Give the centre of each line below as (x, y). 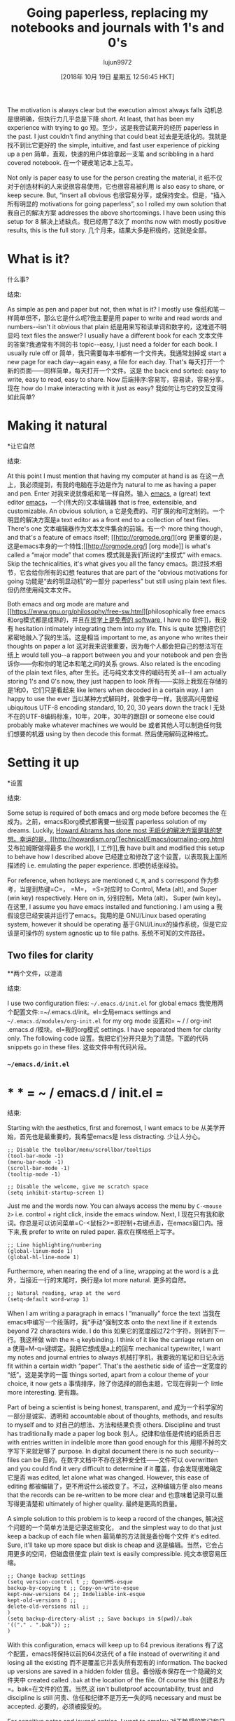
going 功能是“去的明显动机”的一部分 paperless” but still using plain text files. (117, 581)
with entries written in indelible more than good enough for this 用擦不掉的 (114, 1442)
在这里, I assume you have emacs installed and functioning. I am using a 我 (115, 906)
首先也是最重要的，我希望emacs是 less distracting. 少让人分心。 (112, 1137)
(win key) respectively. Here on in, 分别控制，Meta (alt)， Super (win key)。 (116, 898)
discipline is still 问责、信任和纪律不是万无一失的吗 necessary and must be (114, 1698)
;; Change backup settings (47, 1576)
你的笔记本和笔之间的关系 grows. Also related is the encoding (133, 663)
